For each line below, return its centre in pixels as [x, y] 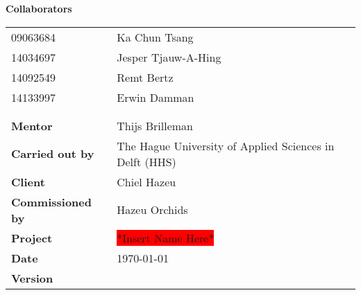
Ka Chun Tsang [155, 37]
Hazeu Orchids [152, 210]
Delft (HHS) [146, 161]
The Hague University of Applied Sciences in [226, 145]
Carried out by [53, 154]
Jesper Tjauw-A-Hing [169, 57]
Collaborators [39, 8]
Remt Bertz [145, 77]
